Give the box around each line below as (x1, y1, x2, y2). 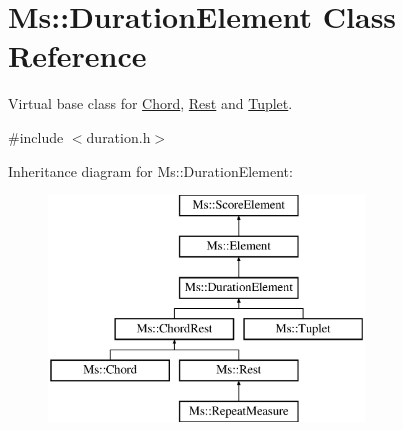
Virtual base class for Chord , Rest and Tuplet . (8, 93, 293, 114)
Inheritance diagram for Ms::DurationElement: (8, 160, 293, 181)
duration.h (86, 126, 151, 147)
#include (8, 126, 64, 147)
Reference (8, 35, 147, 76)
